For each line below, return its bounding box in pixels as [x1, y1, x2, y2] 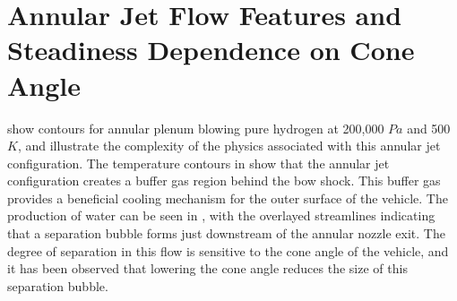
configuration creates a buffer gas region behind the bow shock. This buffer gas [7, 171, 441, 190]
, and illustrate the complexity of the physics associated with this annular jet [17, 136, 441, 155]
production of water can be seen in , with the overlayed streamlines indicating [7, 206, 435, 225]
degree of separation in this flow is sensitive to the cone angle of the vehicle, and [7, 241, 449, 260]
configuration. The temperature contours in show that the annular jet [7, 153, 390, 172]
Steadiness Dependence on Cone [7, 31, 415, 68]
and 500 [407, 118, 451, 137]
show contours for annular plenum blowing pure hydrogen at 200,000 [7, 118, 384, 137]
